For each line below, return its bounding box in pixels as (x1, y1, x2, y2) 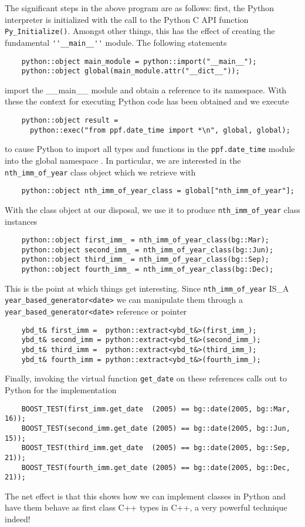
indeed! (5, 513, 30, 525)
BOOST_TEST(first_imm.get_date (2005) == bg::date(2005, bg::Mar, (21, 404, 290, 413)
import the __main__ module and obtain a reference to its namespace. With (5, 83, 287, 96)
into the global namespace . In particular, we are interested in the (5, 154, 241, 166)
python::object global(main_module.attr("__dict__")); (21, 67, 240, 76)
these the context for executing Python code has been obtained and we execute (5, 95, 289, 107)
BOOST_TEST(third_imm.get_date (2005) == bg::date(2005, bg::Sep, (21, 444, 290, 452)
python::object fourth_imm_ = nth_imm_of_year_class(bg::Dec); (21, 265, 274, 274)
